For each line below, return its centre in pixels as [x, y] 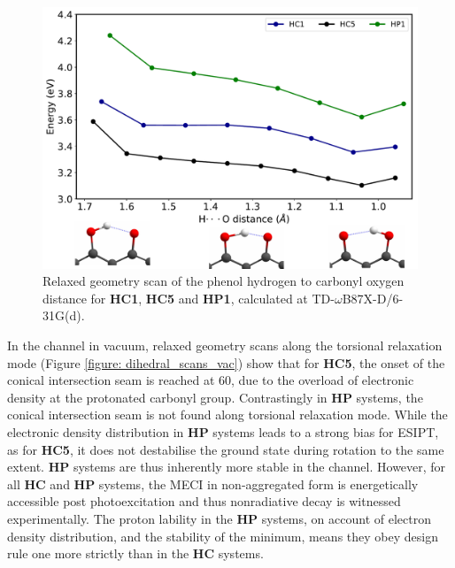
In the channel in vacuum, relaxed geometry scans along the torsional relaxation [225, 345]
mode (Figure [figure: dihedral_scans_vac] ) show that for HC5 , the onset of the [226, 362]
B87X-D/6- [373, 298]
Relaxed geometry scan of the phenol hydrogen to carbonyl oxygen [224, 281]
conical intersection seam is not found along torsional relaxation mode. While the [227, 414]
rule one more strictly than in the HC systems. [135, 553]
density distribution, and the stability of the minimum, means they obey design [223, 536]
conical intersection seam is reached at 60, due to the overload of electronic [211, 380]
